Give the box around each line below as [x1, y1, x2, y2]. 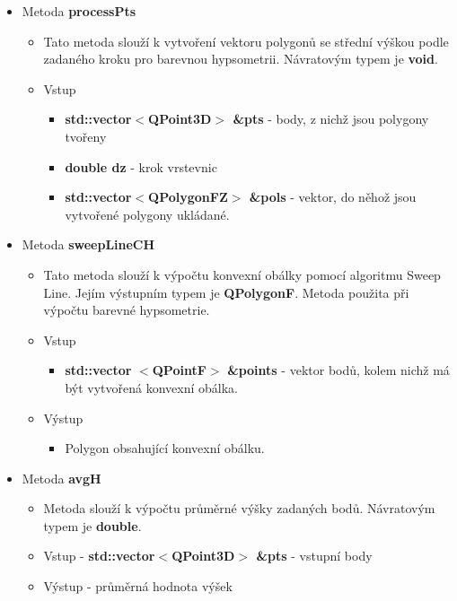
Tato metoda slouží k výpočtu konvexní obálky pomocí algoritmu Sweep [43, 265, 441, 283]
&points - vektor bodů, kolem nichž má [227, 361, 450, 379]
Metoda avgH [22, 468, 101, 487]
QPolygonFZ [148, 187, 228, 206]
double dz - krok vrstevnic [65, 157, 217, 176]
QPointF [152, 361, 207, 379]
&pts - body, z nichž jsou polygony [233, 109, 429, 128]
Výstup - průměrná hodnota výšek [43, 577, 233, 596]
